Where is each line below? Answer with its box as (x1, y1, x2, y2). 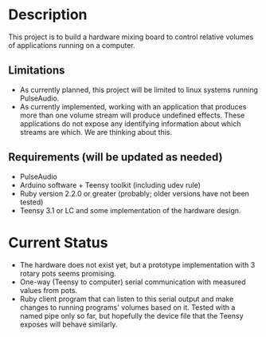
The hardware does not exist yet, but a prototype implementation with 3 (19, 260, 256, 269)
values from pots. (19, 285, 78, 295)
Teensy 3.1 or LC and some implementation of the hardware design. (19, 205, 241, 215)
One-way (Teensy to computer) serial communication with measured (19, 277, 246, 287)
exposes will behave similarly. (19, 319, 118, 329)
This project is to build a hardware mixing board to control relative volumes (8, 32, 254, 42)
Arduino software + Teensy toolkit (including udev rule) (19, 180, 201, 189)
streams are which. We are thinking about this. (19, 127, 173, 137)
